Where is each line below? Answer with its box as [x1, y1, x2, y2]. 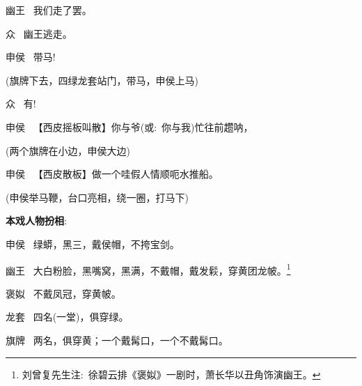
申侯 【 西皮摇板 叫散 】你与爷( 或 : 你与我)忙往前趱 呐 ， [6, 119, 253, 134]
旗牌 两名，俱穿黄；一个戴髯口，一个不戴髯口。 [6, 332, 228, 347]
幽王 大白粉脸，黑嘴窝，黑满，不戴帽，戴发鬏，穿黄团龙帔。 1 [6, 261, 291, 277]
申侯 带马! [6, 49, 56, 64]
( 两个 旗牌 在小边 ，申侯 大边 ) [6, 143, 130, 157]
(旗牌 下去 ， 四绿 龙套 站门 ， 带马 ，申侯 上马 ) [6, 72, 198, 87]
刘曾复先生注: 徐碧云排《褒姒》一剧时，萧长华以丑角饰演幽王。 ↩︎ [22, 366, 321, 381]
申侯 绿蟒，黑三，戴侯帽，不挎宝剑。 [6, 236, 180, 251]
